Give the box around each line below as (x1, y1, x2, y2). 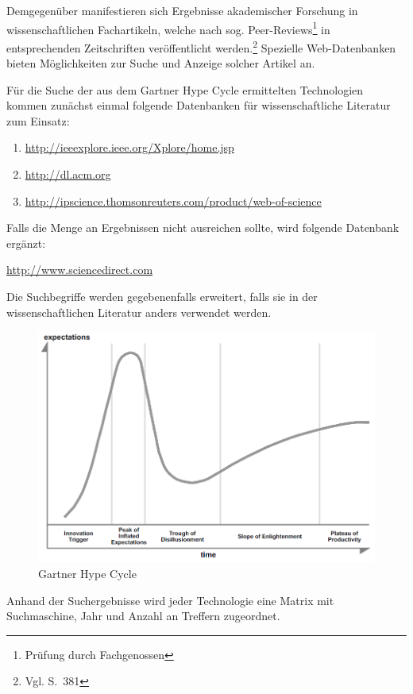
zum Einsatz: (6, 112, 70, 129)
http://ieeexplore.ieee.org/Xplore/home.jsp (25, 139, 234, 156)
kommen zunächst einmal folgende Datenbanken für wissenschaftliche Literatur (6, 97, 391, 114)
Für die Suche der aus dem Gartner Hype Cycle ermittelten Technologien (6, 81, 364, 98)
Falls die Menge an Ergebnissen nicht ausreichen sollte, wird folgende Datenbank (6, 219, 399, 236)
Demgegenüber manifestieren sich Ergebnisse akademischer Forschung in (6, 2, 358, 18)
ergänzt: (6, 234, 46, 251)
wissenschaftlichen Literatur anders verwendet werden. (6, 303, 272, 320)
